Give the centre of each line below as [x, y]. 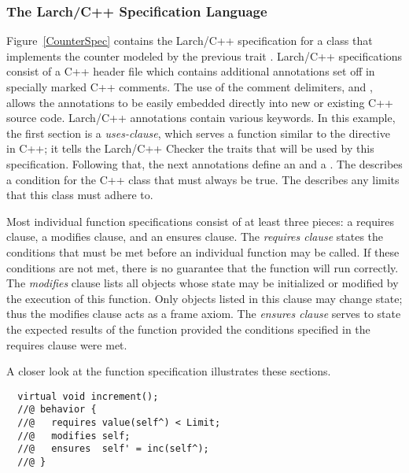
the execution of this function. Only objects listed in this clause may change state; [204, 298]
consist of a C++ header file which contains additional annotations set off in [191, 71]
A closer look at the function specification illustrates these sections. [169, 371]
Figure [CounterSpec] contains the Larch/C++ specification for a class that [190, 41]
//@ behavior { [57, 410]
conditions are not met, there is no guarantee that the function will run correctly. [203, 267]
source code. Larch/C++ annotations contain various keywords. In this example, [201, 118]
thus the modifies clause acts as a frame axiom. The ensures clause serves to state [204, 314]
